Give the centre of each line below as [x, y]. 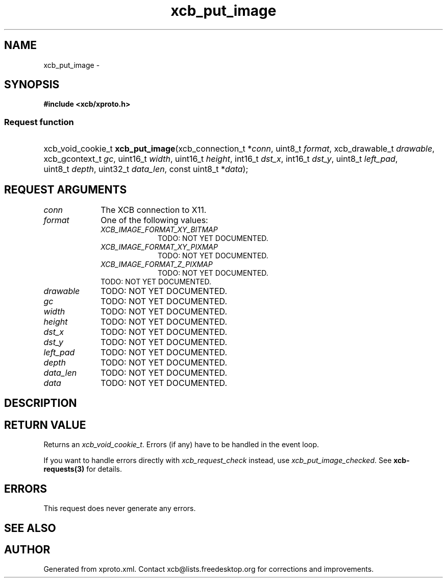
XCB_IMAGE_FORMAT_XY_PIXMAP [159, 247]
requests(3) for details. [83, 469]
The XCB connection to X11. [154, 210]
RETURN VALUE [45, 425]
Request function [39, 122]
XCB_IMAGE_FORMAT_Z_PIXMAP [157, 264]
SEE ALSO [30, 528]
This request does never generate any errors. [120, 508]
